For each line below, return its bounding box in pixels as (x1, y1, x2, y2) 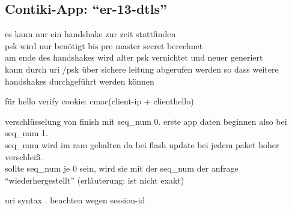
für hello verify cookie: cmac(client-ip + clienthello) (5, 95, 194, 107)
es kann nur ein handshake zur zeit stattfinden (5, 28, 176, 40)
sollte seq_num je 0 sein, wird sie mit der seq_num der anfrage (5, 162, 239, 175)
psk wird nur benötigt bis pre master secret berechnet (5, 39, 203, 52)
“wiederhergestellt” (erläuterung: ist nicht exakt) (5, 173, 184, 186)
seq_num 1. (5, 127, 49, 139)
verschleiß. (5, 150, 43, 163)
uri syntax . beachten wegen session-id (5, 194, 145, 206)
